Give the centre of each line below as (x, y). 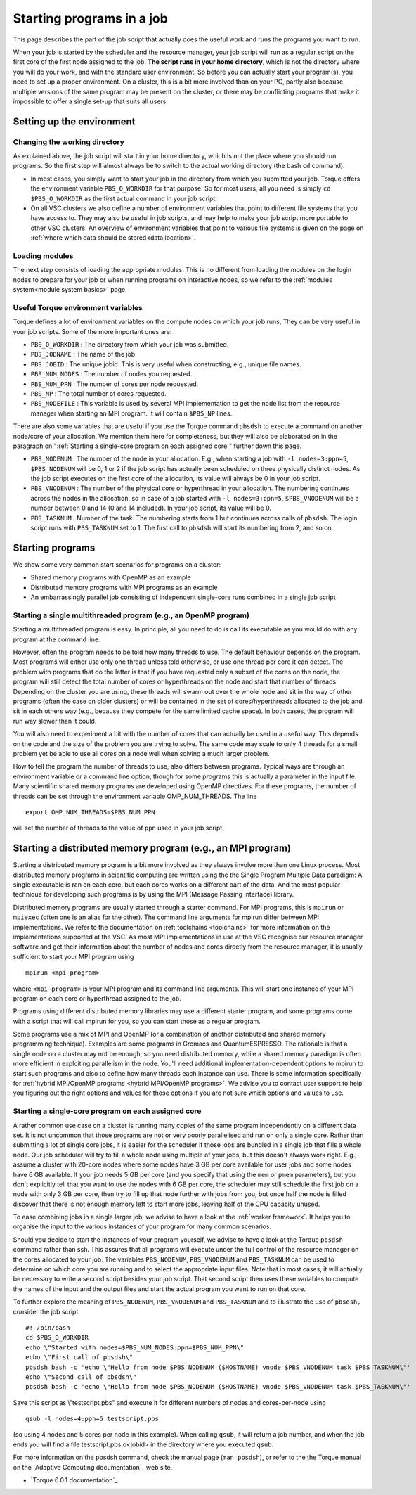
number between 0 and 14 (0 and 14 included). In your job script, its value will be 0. (151, 508)
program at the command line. (57, 639)
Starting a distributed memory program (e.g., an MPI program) (152, 848)
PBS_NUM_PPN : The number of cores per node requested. (115, 384)
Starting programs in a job (90, 18)
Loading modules (43, 255)
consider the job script (46, 1311)
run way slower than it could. (55, 721)
